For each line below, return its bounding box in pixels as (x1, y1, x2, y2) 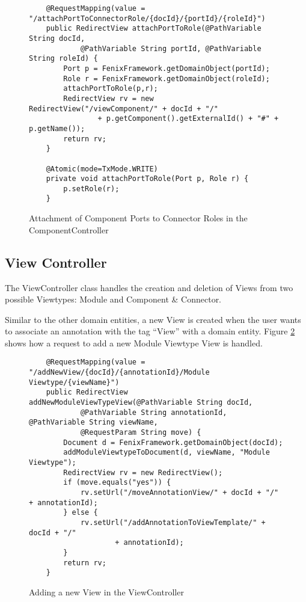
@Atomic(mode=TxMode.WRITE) (46, 164, 158, 173)
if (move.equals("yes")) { (63, 478, 171, 487)
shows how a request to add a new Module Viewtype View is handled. (5, 336, 263, 349)
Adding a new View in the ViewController (29, 585, 184, 598)
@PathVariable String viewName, (29, 418, 158, 427)
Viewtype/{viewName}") (29, 378, 120, 387)
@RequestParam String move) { (80, 428, 201, 437)
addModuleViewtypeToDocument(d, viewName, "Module (63, 448, 270, 457)
